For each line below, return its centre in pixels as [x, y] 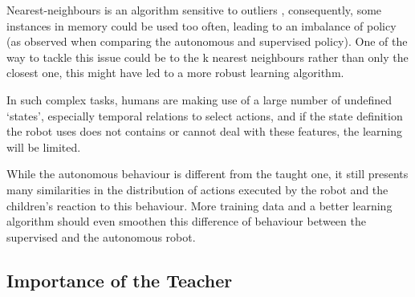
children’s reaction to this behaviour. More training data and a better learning [199, 205]
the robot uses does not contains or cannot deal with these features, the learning [204, 131]
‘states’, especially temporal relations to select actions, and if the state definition [205, 115]
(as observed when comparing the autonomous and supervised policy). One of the [207, 41]
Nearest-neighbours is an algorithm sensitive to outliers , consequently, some [194, 10]
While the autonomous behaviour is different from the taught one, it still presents [207, 174]
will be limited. [44, 146]
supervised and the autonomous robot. [101, 236]
